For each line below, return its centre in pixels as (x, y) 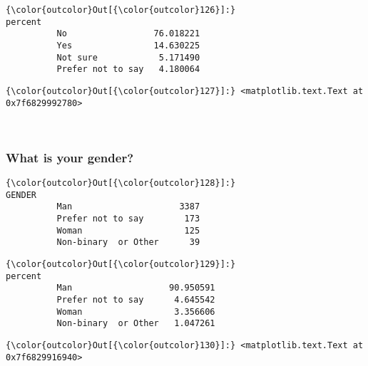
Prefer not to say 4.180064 (128, 69)
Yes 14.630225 (128, 45)
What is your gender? (70, 157)
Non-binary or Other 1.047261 (136, 324)
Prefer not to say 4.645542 (136, 299)
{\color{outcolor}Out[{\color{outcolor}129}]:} (121, 264)
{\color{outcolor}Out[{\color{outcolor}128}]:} (121, 183)
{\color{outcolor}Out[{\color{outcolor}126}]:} (121, 10)
